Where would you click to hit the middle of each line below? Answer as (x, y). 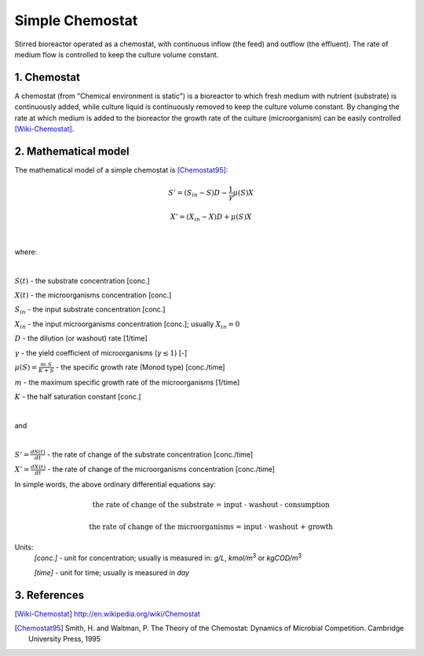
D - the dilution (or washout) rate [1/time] (81, 338)
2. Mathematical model (72, 151)
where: (26, 252)
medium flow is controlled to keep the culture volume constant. (117, 54)
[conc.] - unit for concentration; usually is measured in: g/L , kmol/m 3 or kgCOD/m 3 (168, 557)
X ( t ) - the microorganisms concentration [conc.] (93, 295)
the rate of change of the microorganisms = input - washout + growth (211, 527)
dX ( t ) (38, 467)
